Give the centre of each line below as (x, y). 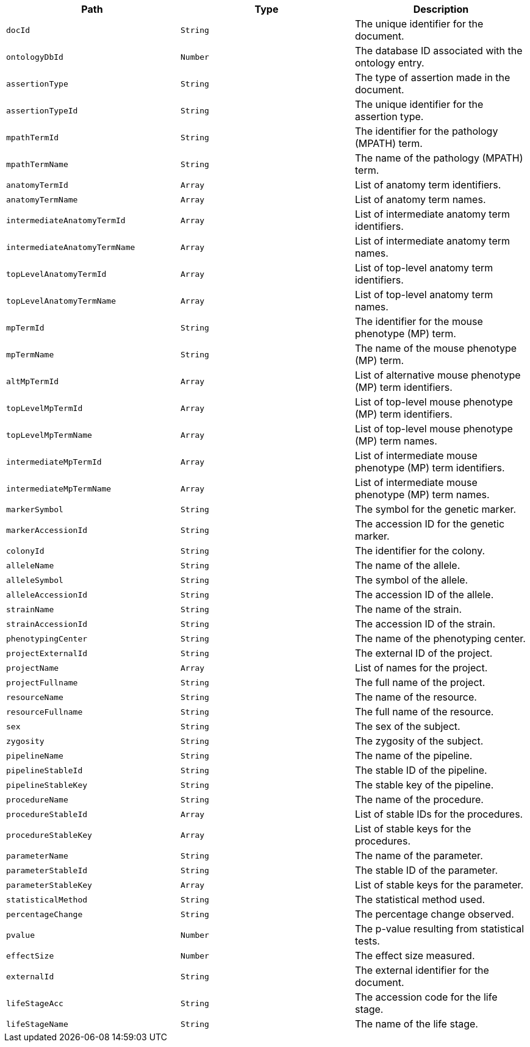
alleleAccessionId (47, 595)
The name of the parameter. (419, 856)
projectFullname (42, 682)
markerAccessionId (47, 530)
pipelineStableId (45, 770)
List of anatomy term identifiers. (428, 185)
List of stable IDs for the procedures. (439, 814)
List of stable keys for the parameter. (439, 885)
